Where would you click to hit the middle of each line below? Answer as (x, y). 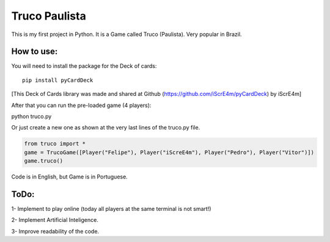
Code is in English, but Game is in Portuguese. (69, 177)
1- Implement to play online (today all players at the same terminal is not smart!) (111, 209)
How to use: (35, 52)
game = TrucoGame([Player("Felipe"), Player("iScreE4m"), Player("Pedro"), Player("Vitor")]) (169, 152)
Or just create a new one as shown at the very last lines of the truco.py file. (106, 128)
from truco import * (55, 144)
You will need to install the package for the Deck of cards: (84, 66)
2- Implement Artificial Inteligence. (55, 220)
